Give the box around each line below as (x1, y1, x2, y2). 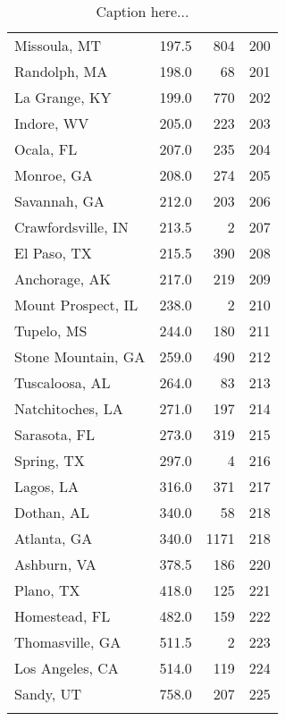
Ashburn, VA (14, 554, 96, 574)
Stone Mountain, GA (14, 346, 146, 367)
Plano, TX (14, 580, 80, 600)
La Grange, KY (14, 87, 112, 107)
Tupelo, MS (14, 320, 88, 341)
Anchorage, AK (14, 268, 112, 289)
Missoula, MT (14, 35, 102, 55)
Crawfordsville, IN (14, 216, 129, 237)
